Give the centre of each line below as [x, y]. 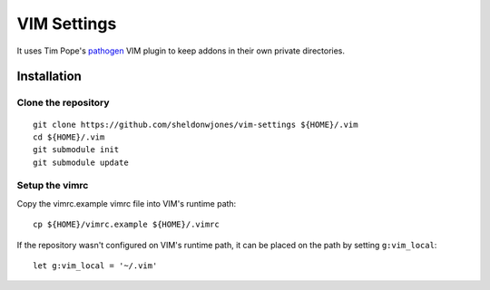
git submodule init [76, 150]
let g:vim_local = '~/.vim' [95, 266]
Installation [49, 77]
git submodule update [81, 162]
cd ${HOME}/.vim [69, 137]
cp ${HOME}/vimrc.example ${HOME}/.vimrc [126, 225]
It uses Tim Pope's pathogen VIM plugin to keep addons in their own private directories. [181, 51]
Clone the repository [63, 102]
